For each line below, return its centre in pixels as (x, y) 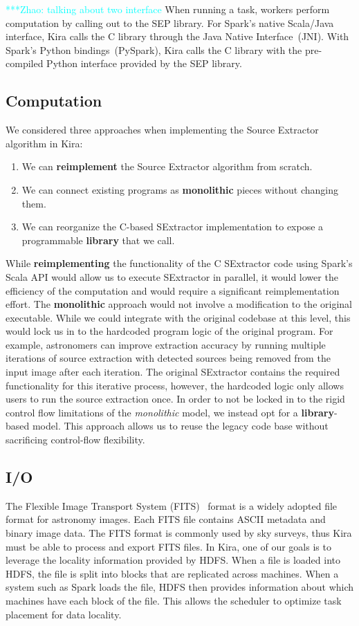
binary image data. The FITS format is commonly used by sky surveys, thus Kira (179, 533)
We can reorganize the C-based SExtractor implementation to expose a (173, 227)
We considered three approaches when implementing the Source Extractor (162, 130)
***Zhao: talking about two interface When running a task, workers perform (168, 9)
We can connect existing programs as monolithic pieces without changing (180, 189)
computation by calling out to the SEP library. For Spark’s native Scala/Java (170, 22)
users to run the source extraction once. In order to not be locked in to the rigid (175, 399)
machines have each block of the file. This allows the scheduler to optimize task (174, 600)
